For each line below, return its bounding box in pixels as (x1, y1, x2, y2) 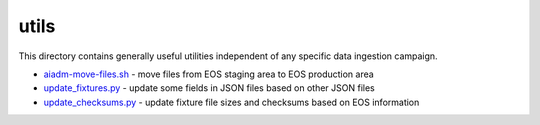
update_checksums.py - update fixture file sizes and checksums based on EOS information (43, 96, 420, 108)
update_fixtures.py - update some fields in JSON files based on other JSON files (43, 82, 375, 94)
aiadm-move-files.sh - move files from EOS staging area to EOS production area (43, 68, 374, 80)
